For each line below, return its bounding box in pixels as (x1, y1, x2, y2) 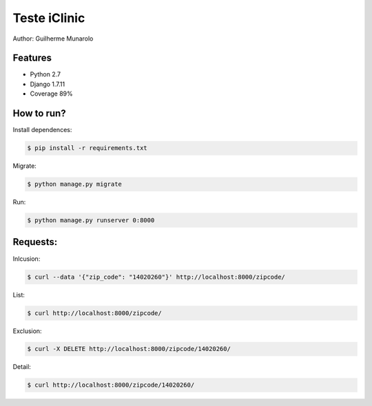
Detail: (12, 363, 31, 371)
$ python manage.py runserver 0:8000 (27, 217, 155, 224)
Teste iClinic (12, 10, 85, 25)
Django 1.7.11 (30, 80, 65, 88)
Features (12, 52, 52, 64)
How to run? (12, 107, 66, 120)
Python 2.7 (30, 70, 61, 78)
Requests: (12, 236, 58, 248)
